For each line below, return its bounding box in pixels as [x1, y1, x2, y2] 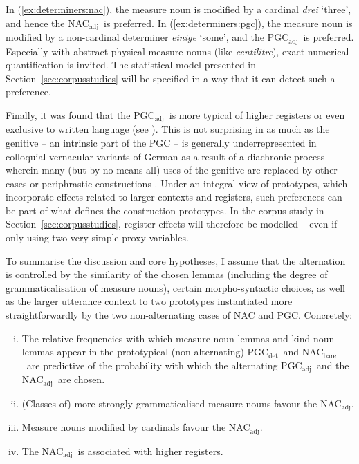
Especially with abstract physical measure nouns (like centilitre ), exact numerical [6, 44, 349, 58]
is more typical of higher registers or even [169, 107, 345, 122]
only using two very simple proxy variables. [6, 230, 189, 245]
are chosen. [57, 372, 105, 387]
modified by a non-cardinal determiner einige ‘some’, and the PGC [6, 30, 289, 44]
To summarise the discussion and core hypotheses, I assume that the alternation [6, 253, 346, 268]
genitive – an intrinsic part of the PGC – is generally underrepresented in [6, 135, 317, 149]
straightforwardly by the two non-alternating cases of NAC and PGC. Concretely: [6, 308, 353, 322]
